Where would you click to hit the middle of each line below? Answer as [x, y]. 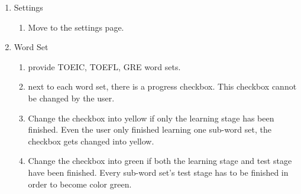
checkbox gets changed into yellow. [91, 141]
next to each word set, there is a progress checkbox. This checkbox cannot [162, 86]
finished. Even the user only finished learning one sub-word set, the [150, 129]
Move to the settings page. [76, 27]
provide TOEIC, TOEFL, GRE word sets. [104, 66]
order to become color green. [80, 184]
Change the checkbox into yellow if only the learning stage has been [151, 118]
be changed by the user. [71, 98]
